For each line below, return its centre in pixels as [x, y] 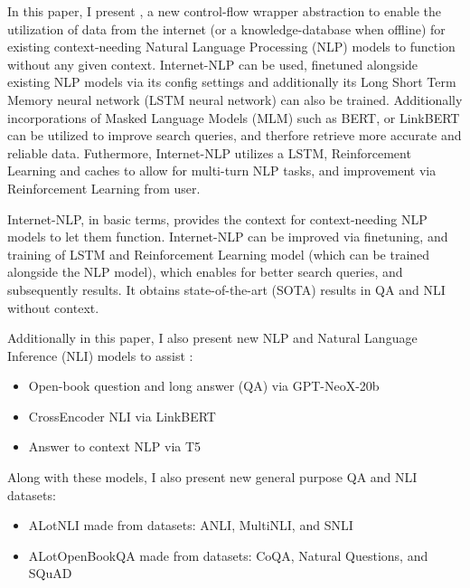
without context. [53, 307]
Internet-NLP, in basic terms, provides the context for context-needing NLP [217, 218]
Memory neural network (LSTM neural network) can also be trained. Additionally [235, 99]
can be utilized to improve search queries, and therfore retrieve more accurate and [235, 135]
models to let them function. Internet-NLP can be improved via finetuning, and [228, 237]
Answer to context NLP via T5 [115, 446]
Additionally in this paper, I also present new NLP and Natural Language [212, 338]
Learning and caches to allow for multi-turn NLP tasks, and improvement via [222, 171]
